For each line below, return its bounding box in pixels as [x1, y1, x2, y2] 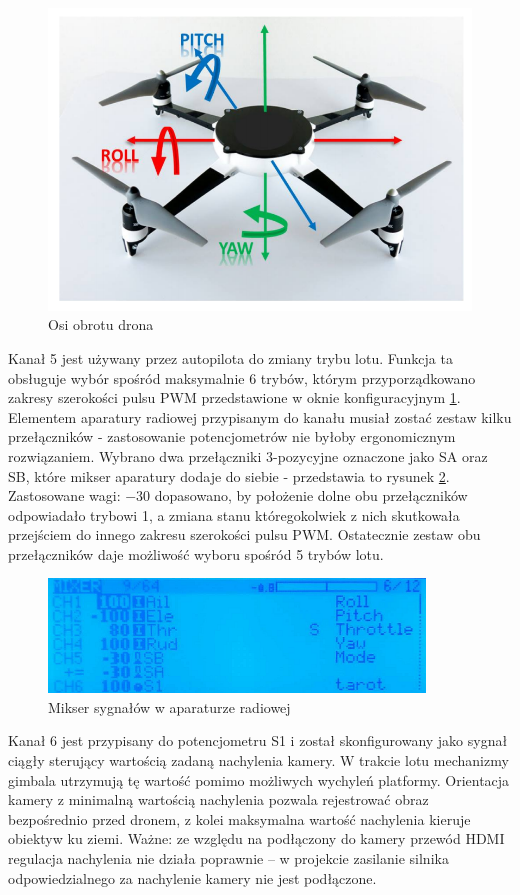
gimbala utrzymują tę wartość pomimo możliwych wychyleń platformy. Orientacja [8, 769, 510, 790]
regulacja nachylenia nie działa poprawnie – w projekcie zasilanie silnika [8, 848, 449, 869]
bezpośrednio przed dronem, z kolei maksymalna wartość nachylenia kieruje [8, 808, 471, 829]
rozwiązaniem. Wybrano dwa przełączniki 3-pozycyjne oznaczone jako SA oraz [8, 445, 488, 466]
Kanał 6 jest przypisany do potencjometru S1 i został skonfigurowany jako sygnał [8, 730, 508, 751]
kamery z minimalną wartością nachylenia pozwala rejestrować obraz [8, 789, 429, 810]
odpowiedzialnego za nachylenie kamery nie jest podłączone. [8, 867, 377, 888]
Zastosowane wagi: [8, 485, 121, 506]
